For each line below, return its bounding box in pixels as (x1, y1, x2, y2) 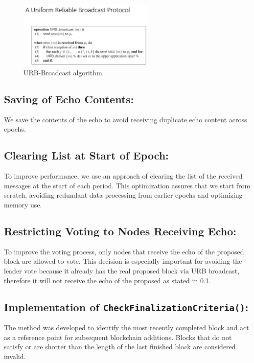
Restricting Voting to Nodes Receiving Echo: (4, 223, 237, 238)
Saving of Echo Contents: (4, 91, 134, 107)
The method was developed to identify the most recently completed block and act (4, 322, 249, 332)
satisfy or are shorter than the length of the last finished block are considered (4, 341, 236, 352)
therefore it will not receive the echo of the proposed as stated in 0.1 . (4, 275, 211, 285)
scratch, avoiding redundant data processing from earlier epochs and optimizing (4, 190, 243, 200)
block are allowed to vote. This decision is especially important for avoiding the (4, 256, 242, 266)
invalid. (4, 351, 26, 361)
